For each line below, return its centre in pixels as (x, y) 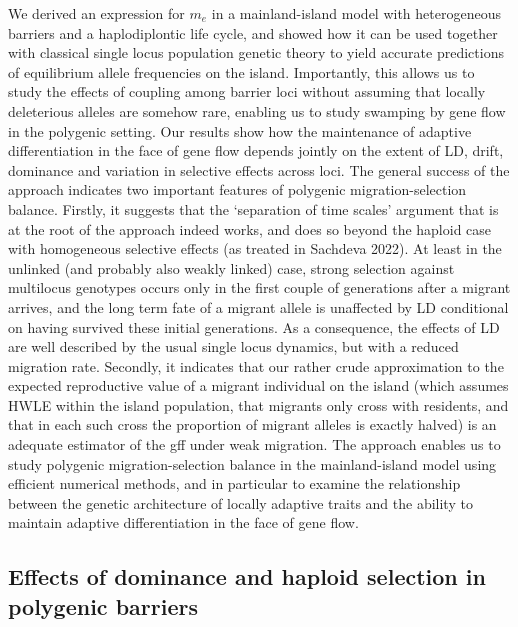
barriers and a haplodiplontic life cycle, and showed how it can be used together (253, 32)
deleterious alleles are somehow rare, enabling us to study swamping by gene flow (257, 110)
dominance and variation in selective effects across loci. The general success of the (259, 169)
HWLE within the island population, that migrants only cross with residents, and (258, 404)
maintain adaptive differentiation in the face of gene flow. (183, 522)
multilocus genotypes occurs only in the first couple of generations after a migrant (259, 287)
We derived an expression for (96, 13)
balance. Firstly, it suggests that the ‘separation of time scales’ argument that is (253, 208)
